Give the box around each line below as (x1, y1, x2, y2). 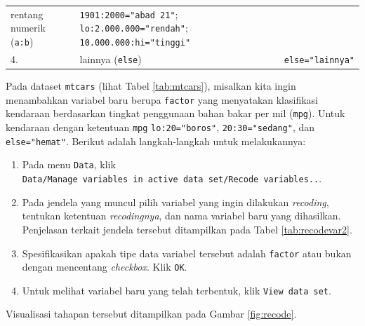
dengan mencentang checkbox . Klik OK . (22, 259, 187, 274)
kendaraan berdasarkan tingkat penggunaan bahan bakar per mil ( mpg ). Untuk (6, 106, 345, 121)
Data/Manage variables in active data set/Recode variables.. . (22, 171, 322, 186)
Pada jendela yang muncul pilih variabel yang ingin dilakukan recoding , (22, 194, 329, 209)
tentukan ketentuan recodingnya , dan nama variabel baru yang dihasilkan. (22, 208, 341, 223)
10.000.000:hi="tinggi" (79, 38, 191, 48)
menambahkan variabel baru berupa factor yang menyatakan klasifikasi (6, 92, 318, 107)
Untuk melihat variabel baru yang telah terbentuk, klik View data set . (22, 283, 331, 297)
